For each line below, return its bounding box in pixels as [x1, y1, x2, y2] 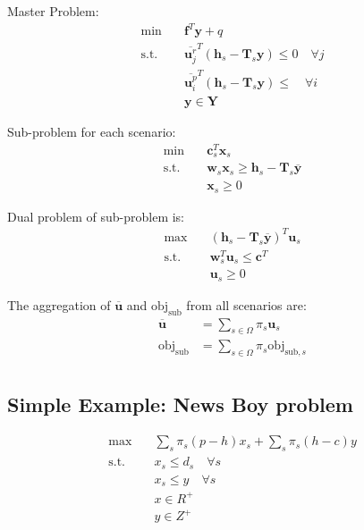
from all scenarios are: [186, 295, 307, 314]
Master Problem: [7, 2, 99, 20]
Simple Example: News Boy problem [7, 390, 353, 417]
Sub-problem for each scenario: [7, 122, 176, 141]
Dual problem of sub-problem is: [7, 206, 185, 225]
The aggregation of [7, 295, 111, 314]
